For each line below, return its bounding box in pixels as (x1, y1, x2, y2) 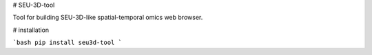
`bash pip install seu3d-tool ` (12, 39, 122, 47)
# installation (12, 26, 50, 34)
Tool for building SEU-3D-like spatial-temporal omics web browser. (12, 14, 203, 22)
